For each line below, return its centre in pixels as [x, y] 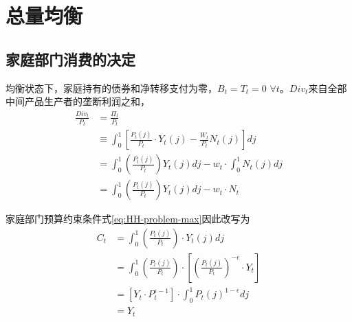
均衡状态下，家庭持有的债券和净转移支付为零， [111, 88]
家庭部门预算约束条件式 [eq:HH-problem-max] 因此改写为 [128, 219]
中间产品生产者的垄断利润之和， [78, 101]
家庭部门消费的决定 [70, 59]
